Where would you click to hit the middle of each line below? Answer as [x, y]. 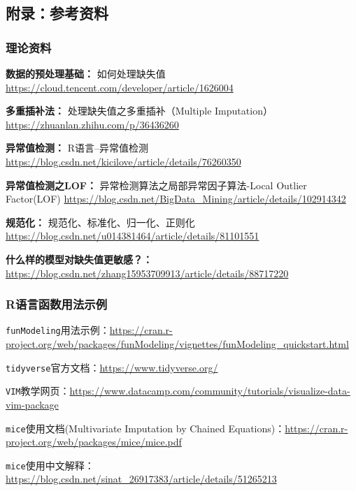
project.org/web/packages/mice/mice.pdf [94, 442]
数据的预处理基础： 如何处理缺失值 [86, 73]
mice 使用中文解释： [50, 465]
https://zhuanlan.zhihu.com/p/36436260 [92, 124]
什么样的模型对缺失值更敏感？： [79, 259]
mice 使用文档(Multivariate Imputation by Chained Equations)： [145, 428]
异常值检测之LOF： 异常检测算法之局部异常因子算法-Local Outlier [156, 185]
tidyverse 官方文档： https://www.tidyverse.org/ [112, 367]
